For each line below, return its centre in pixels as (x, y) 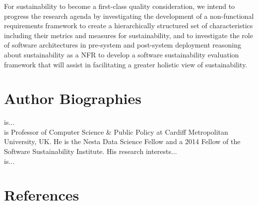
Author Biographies (73, 98)
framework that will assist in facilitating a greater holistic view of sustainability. (126, 64)
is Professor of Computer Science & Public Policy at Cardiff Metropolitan (116, 131)
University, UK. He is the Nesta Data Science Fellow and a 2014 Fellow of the (122, 141)
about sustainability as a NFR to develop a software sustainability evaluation (122, 54)
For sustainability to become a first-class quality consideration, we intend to (120, 6)
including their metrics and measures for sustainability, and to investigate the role (129, 35)
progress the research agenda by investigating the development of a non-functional (129, 16)
